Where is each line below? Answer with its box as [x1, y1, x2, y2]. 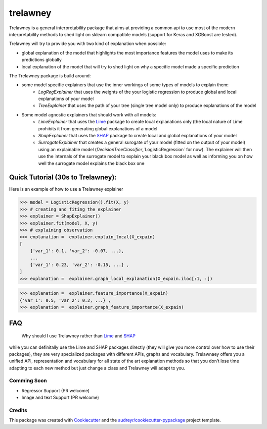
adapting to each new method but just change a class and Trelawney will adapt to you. [9, 365, 185, 371]
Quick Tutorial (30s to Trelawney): [9, 173, 117, 182]
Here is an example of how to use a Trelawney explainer [9, 186, 124, 192]
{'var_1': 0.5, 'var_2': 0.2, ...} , [19, 297, 111, 303]
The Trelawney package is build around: [9, 72, 91, 79]
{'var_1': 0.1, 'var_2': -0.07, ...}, [30, 248, 124, 254]
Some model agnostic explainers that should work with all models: [21, 111, 157, 117]
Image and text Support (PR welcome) [21, 394, 99, 401]
